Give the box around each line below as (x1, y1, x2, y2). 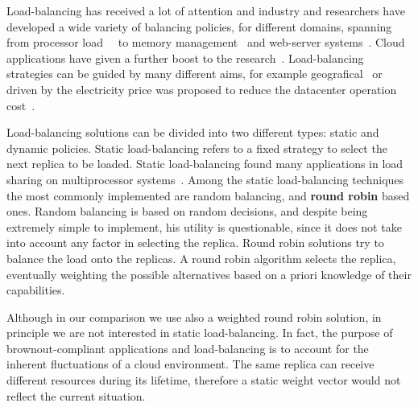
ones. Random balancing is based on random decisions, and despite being (6, 203, 368, 220)
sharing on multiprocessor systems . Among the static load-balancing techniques (6, 171, 404, 187)
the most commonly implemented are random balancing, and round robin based (6, 187, 410, 203)
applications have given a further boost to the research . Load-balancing (6, 49, 364, 66)
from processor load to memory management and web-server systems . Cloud (6, 34, 405, 51)
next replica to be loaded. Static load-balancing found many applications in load (6, 155, 404, 172)
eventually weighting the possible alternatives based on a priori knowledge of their (6, 265, 412, 282)
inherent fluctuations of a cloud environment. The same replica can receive (6, 356, 375, 372)
